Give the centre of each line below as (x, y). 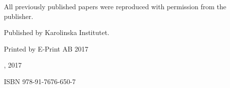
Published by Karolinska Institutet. (57, 32)
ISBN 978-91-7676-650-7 (40, 81)
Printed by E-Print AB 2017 (46, 48)
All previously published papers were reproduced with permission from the (115, 6)
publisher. (19, 16)
